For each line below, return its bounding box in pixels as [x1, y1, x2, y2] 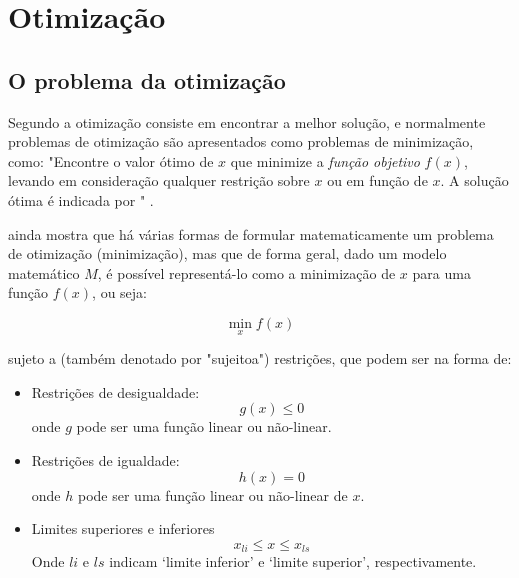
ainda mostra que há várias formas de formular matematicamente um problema [8, 223, 494, 244]
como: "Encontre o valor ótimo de [8, 150, 214, 171]
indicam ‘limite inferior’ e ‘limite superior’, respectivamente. [109, 551, 477, 572]
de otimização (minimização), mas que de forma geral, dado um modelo [8, 243, 447, 264]
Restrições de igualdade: [31, 449, 180, 470]
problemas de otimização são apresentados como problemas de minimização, [8, 131, 474, 152]
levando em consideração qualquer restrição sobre [8, 170, 310, 191]
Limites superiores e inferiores [31, 518, 215, 539]
